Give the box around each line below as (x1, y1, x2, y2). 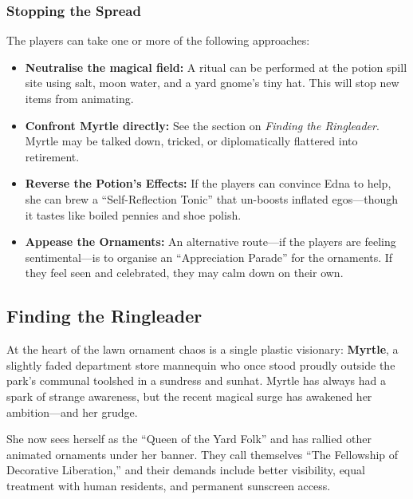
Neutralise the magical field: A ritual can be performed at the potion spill (25, 58, 407, 75)
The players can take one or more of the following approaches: (6, 32, 310, 49)
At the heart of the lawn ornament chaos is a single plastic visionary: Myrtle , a (6, 341, 399, 358)
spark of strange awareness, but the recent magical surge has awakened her (6, 387, 372, 404)
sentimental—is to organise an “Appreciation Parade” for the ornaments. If (25, 248, 393, 265)
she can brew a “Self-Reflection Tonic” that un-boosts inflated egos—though (25, 190, 399, 207)
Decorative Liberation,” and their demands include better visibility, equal (6, 461, 365, 478)
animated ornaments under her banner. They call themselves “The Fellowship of (6, 446, 399, 462)
